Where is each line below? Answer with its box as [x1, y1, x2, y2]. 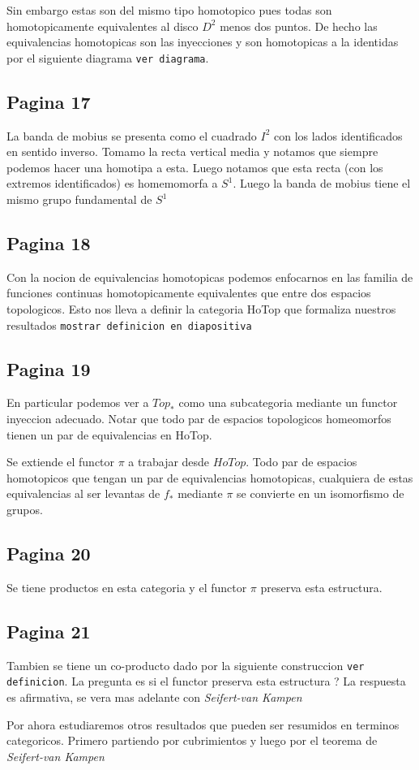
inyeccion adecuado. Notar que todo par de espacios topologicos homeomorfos [6, 410, 391, 427]
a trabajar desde [128, 453, 210, 470]
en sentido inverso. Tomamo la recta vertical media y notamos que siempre [6, 143, 378, 160]
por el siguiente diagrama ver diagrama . [6, 49, 209, 66]
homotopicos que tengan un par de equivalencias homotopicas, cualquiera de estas [6, 469, 413, 486]
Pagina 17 [6, 89, 91, 114]
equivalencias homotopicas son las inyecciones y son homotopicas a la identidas [6, 33, 399, 50]
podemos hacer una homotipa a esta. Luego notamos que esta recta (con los [6, 158, 383, 175]
